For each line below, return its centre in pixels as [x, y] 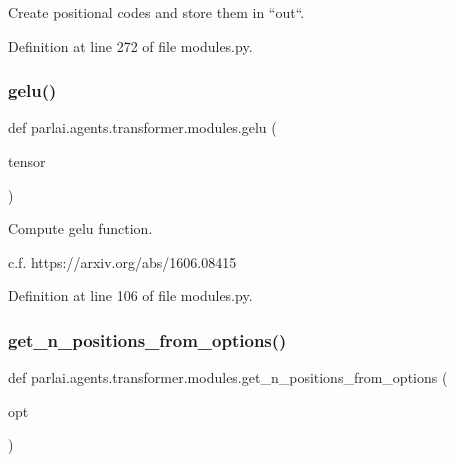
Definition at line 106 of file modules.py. [130, 295]
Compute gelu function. [80, 228]
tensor [27, 161]
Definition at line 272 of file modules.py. [130, 45]
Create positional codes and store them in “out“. [156, 12]
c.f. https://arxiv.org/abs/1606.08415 [122, 261]
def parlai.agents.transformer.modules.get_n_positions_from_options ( [228, 377]
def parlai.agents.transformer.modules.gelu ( [142, 127]
